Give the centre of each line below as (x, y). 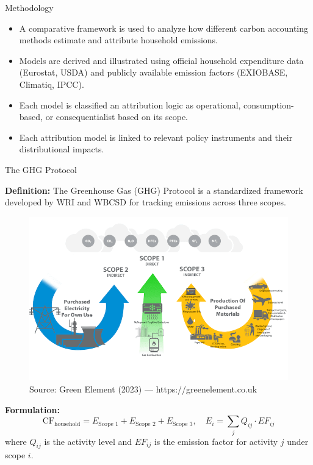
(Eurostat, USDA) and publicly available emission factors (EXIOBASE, (153, 72)
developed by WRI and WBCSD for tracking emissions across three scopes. (146, 202)
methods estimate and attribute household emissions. (119, 40)
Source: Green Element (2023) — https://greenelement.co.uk (143, 389)
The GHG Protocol (41, 169)
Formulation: (32, 409)
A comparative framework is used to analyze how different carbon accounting (164, 28)
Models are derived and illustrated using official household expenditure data (161, 60)
